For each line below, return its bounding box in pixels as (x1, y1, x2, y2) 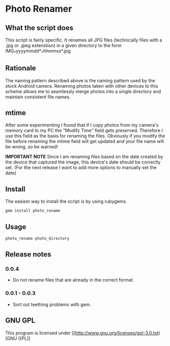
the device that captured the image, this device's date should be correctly (5, 159, 161, 165)
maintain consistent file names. (5, 94, 71, 100)
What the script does (5, 24, 74, 32)
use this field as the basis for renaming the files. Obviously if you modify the (5, 133, 165, 139)
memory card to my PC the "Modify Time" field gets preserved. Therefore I (5, 127, 163, 133)
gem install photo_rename (5, 208, 60, 214)
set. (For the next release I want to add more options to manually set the (5, 165, 157, 171)
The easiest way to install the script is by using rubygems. (5, 198, 128, 204)
